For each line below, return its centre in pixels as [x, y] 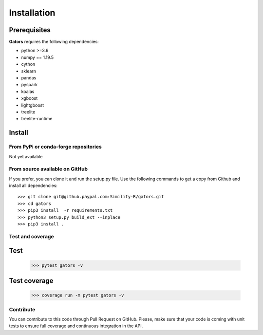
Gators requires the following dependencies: [54, 42]
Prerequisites [30, 30]
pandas [29, 78]
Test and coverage [31, 236]
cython [28, 64]
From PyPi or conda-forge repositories [55, 147]
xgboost [29, 98]
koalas [28, 91]
